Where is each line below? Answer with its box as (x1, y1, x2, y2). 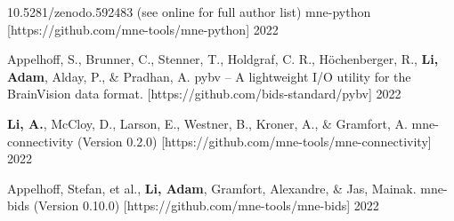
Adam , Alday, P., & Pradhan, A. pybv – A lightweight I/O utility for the (7, 67, 411, 85)
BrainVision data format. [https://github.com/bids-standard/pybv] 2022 (7, 84, 401, 103)
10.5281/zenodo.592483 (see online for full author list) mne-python (7, 3, 371, 20)
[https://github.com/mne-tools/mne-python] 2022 (7, 20, 279, 38)
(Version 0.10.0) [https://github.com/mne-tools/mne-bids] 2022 (33, 196, 379, 215)
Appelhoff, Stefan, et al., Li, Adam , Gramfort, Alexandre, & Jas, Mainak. (7, 178, 417, 197)
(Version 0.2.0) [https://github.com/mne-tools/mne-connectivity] (77, 131, 432, 150)
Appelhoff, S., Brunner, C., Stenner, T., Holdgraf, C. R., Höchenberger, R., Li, (7, 50, 439, 68)
